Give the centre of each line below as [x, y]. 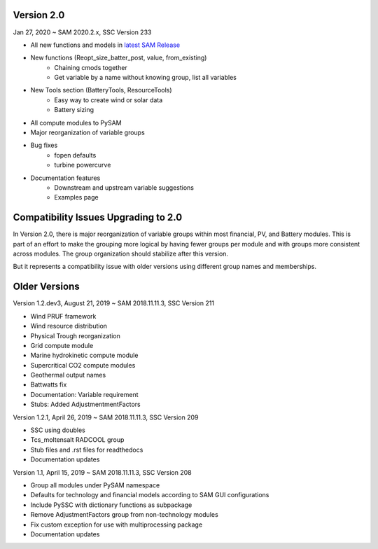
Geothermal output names [68, 375]
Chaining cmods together [91, 67]
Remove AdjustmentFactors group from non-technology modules [124, 515]
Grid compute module [62, 345]
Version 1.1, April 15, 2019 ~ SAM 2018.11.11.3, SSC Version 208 [102, 472]
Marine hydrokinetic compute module [84, 355]
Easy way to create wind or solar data [108, 100]
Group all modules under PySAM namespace [95, 485]
